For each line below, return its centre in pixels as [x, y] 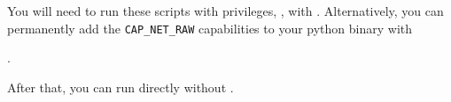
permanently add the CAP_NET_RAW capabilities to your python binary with [210, 28]
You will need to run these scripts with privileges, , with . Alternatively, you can [225, 11]
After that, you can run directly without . [121, 87]
